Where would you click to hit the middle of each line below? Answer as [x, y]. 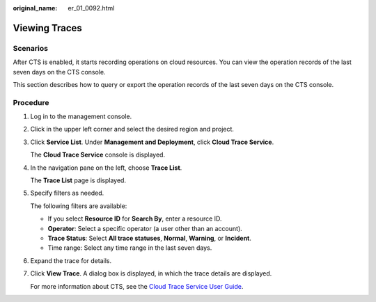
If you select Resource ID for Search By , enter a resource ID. [135, 218]
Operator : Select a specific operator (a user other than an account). [145, 228]
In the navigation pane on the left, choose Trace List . [106, 168]
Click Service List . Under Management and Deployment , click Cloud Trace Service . [152, 142]
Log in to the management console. [81, 117]
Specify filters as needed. [67, 193]
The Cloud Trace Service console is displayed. [98, 155]
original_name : [35, 8]
